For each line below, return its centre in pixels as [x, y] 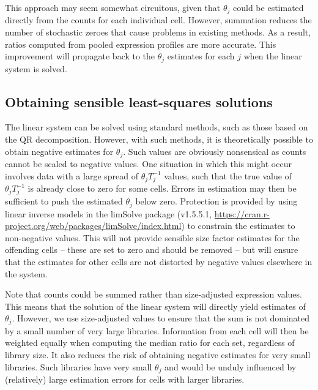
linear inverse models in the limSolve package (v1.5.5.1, [109, 213]
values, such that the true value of [228, 175]
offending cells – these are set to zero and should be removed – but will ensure [152, 249]
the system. [26, 273]
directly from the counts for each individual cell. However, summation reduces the [158, 20]
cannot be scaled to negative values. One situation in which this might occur [148, 164]
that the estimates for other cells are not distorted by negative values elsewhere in [159, 262]
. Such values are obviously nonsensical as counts [215, 151]
